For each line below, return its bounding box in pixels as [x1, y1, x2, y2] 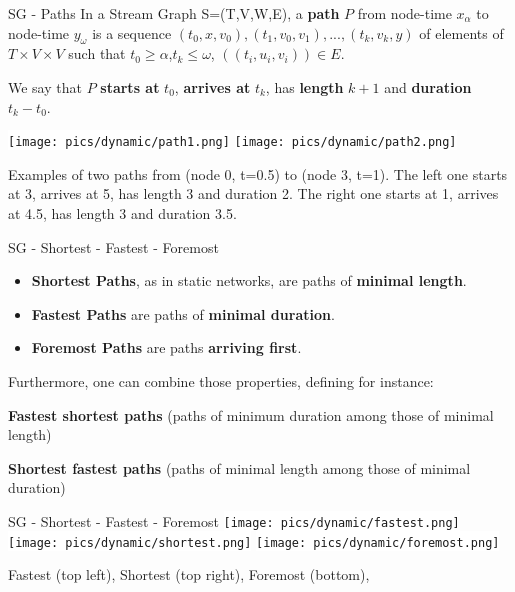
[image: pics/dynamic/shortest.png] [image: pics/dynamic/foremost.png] [8, 535, 500, 550]
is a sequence [92, 22, 172, 43]
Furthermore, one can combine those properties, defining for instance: [8, 370, 434, 391]
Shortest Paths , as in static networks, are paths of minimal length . [31, 270, 467, 291]
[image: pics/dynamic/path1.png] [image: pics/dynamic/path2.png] [8, 135, 457, 150]
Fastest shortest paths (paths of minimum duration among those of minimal [8, 404, 494, 425]
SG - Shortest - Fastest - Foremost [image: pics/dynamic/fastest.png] [8, 510, 460, 531]
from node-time [357, 3, 452, 23]
